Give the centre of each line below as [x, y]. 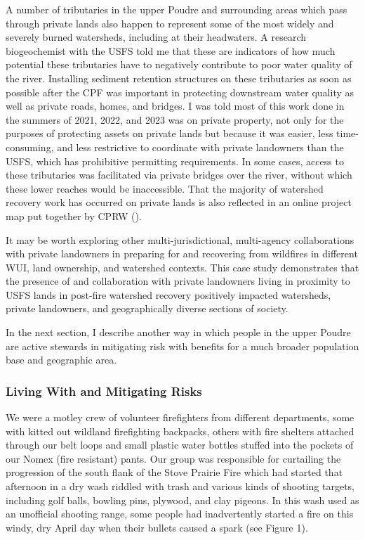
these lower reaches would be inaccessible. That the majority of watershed [165, 188]
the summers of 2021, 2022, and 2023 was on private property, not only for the [175, 119]
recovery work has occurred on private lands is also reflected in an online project [179, 202]
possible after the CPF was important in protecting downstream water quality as [180, 92]
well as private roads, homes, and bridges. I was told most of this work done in [175, 106]
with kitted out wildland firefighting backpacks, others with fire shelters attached [180, 431]
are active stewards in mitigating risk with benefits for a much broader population [182, 346]
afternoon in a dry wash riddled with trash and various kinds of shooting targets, [180, 486]
